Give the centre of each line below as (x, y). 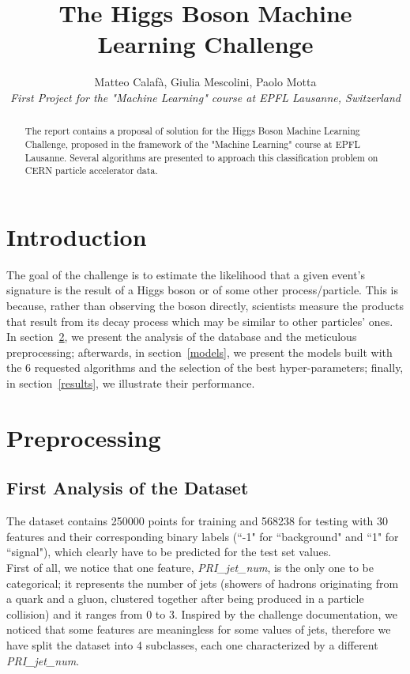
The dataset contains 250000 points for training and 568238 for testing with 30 (197, 521)
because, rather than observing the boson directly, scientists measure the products (205, 306)
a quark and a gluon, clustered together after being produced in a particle (185, 598)
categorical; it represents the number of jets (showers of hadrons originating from (203, 583)
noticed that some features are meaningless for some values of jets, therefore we (199, 629)
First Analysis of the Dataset (128, 488)
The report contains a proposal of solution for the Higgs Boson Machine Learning (192, 131)
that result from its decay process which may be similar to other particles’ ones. (200, 321)
